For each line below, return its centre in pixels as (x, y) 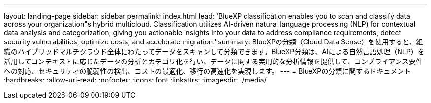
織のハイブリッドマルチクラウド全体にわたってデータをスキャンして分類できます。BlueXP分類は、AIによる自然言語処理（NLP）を (214, 51)
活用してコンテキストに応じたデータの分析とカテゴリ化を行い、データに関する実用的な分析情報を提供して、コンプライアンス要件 (213, 61)
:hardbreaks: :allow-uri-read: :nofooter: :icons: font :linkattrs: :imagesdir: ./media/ (135, 80)
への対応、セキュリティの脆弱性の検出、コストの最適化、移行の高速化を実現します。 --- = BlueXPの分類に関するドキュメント (208, 71)
